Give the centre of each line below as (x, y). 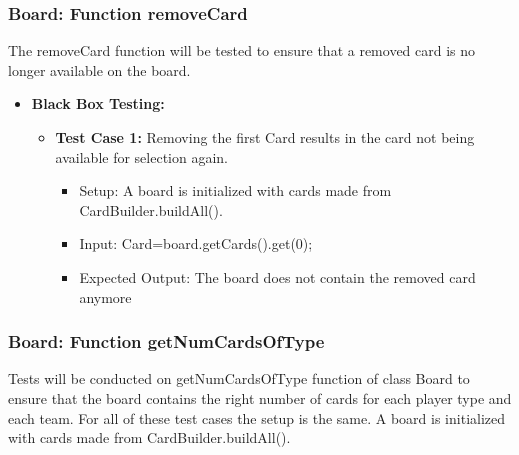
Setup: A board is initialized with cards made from (235, 190)
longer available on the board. (99, 69)
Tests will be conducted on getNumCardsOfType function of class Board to (239, 378)
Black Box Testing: (98, 103)
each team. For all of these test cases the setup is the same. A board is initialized (257, 417)
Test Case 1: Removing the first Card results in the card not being (265, 137)
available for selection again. (141, 156)
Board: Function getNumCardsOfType (166, 341)
